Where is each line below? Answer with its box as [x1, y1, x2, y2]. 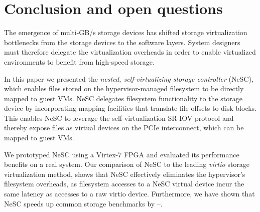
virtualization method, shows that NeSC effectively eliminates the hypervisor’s [4, 168, 245, 179]
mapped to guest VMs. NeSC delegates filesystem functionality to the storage [4, 93, 242, 103]
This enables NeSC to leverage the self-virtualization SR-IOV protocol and [4, 112, 234, 123]
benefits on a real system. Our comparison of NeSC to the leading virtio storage [4, 159, 250, 169]
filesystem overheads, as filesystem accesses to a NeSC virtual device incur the [4, 178, 244, 189]
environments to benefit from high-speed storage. [4, 56, 155, 67]
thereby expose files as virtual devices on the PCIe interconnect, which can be [4, 122, 244, 133]
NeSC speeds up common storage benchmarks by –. [4, 198, 163, 208]
